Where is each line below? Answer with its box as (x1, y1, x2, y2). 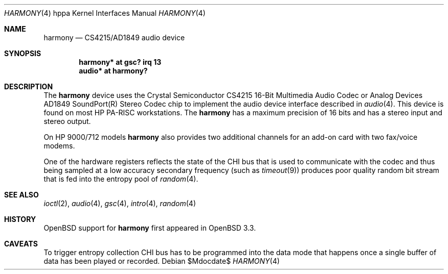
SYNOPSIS (4, 49, 41, 58)
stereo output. (43, 117, 91, 126)
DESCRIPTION (4, 82, 53, 91)
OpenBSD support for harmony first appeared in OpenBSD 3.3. (43, 223, 256, 232)
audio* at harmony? (79, 66, 148, 75)
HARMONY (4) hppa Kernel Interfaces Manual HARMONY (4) (4, 9, 206, 17)
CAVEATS (4, 239, 38, 248)
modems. (43, 141, 75, 150)
